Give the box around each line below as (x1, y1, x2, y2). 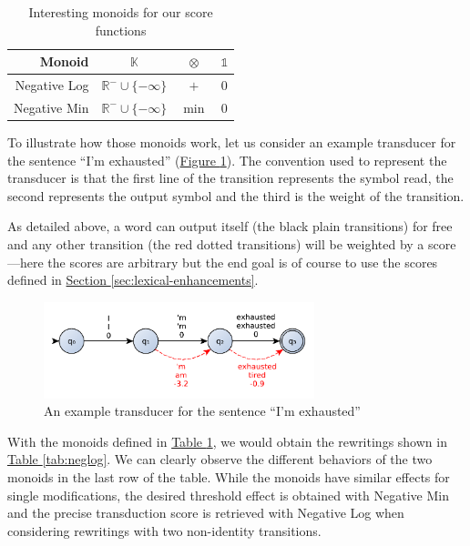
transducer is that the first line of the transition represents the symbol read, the (7, 168, 454, 187)
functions (95, 20, 147, 39)
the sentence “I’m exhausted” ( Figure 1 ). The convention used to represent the (7, 150, 447, 169)
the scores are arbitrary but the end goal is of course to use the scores (47, 252, 438, 271)
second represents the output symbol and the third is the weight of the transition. (7, 186, 465, 205)
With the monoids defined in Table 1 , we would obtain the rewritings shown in (7, 431, 447, 450)
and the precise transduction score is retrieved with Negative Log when (7, 503, 404, 522)
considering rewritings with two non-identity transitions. (7, 521, 322, 540)
